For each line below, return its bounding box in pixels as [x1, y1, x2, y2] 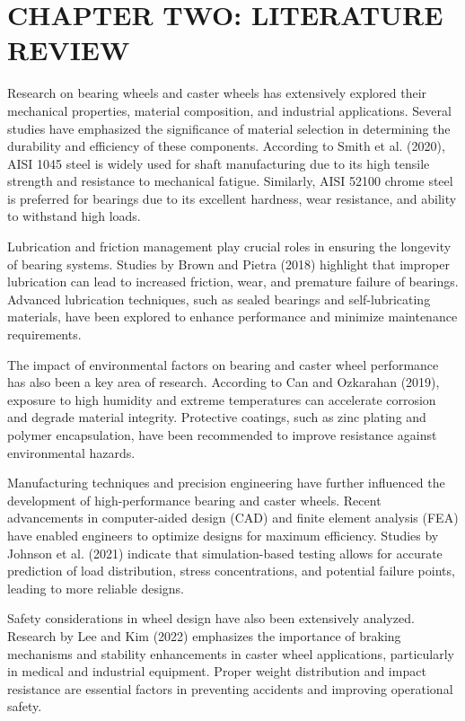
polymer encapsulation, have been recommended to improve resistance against [7, 426, 437, 444]
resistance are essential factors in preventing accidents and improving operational [7, 679, 453, 698]
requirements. [7, 325, 82, 344]
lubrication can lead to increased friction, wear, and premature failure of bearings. [7, 272, 459, 291]
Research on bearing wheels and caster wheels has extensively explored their [7, 84, 427, 102]
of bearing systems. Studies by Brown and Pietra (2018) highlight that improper [7, 254, 450, 273]
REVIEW [7, 31, 130, 68]
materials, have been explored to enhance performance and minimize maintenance [7, 307, 458, 326]
